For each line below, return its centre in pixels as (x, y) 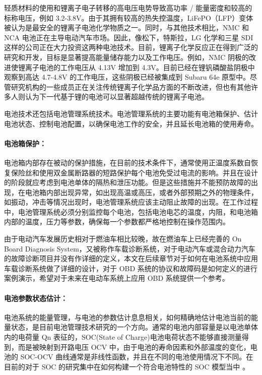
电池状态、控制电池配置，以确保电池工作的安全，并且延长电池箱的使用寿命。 (131, 123)
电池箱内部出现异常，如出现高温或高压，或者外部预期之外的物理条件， (141, 192)
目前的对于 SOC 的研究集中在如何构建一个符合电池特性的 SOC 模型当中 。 (127, 366)
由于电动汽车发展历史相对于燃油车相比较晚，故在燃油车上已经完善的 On (123, 239)
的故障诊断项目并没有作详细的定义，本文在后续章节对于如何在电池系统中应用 (131, 258)
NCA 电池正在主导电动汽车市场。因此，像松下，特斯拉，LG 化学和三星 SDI (129, 37)
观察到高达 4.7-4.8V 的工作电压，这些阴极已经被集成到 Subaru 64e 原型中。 (127, 77)
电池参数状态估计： (36, 298)
